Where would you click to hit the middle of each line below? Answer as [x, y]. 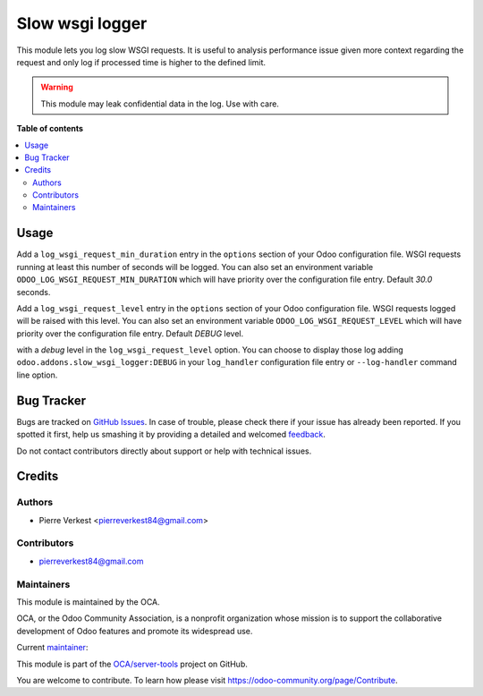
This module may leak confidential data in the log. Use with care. [160, 104]
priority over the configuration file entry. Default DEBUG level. [130, 333]
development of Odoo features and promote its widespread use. [135, 631]
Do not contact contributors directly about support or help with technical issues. [164, 451]
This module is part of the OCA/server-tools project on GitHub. [132, 664]
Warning [57, 87]
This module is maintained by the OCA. [88, 602]
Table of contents [50, 129]
